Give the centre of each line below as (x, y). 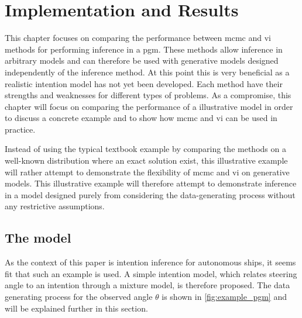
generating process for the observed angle (79, 297)
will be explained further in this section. (76, 308)
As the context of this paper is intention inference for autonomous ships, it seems (150, 262)
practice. (20, 129)
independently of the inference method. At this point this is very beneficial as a (147, 72)
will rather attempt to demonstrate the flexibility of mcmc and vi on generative (147, 172)
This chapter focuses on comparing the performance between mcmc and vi (138, 38)
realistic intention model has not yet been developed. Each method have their (144, 83)
